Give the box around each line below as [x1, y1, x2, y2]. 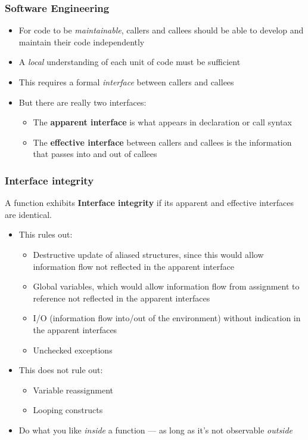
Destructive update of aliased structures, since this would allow [33, 248, 264, 260]
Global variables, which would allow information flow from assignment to [33, 280, 300, 293]
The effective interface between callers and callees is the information [33, 136, 292, 148]
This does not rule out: [18, 364, 103, 376]
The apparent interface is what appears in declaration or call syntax [33, 116, 292, 128]
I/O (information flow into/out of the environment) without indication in [33, 312, 301, 324]
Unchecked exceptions [33, 343, 113, 356]
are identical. [5, 208, 52, 220]
